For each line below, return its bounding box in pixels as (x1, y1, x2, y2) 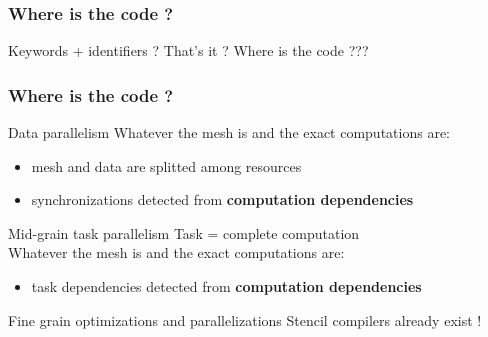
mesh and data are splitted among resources (31, 155, 302, 176)
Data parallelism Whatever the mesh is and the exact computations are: (8, 122, 450, 143)
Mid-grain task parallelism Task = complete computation (8, 222, 360, 243)
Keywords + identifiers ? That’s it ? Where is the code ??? (8, 40, 369, 61)
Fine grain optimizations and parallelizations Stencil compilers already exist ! (8, 309, 482, 330)
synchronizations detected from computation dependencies (31, 189, 414, 210)
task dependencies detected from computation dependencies (31, 276, 422, 296)
